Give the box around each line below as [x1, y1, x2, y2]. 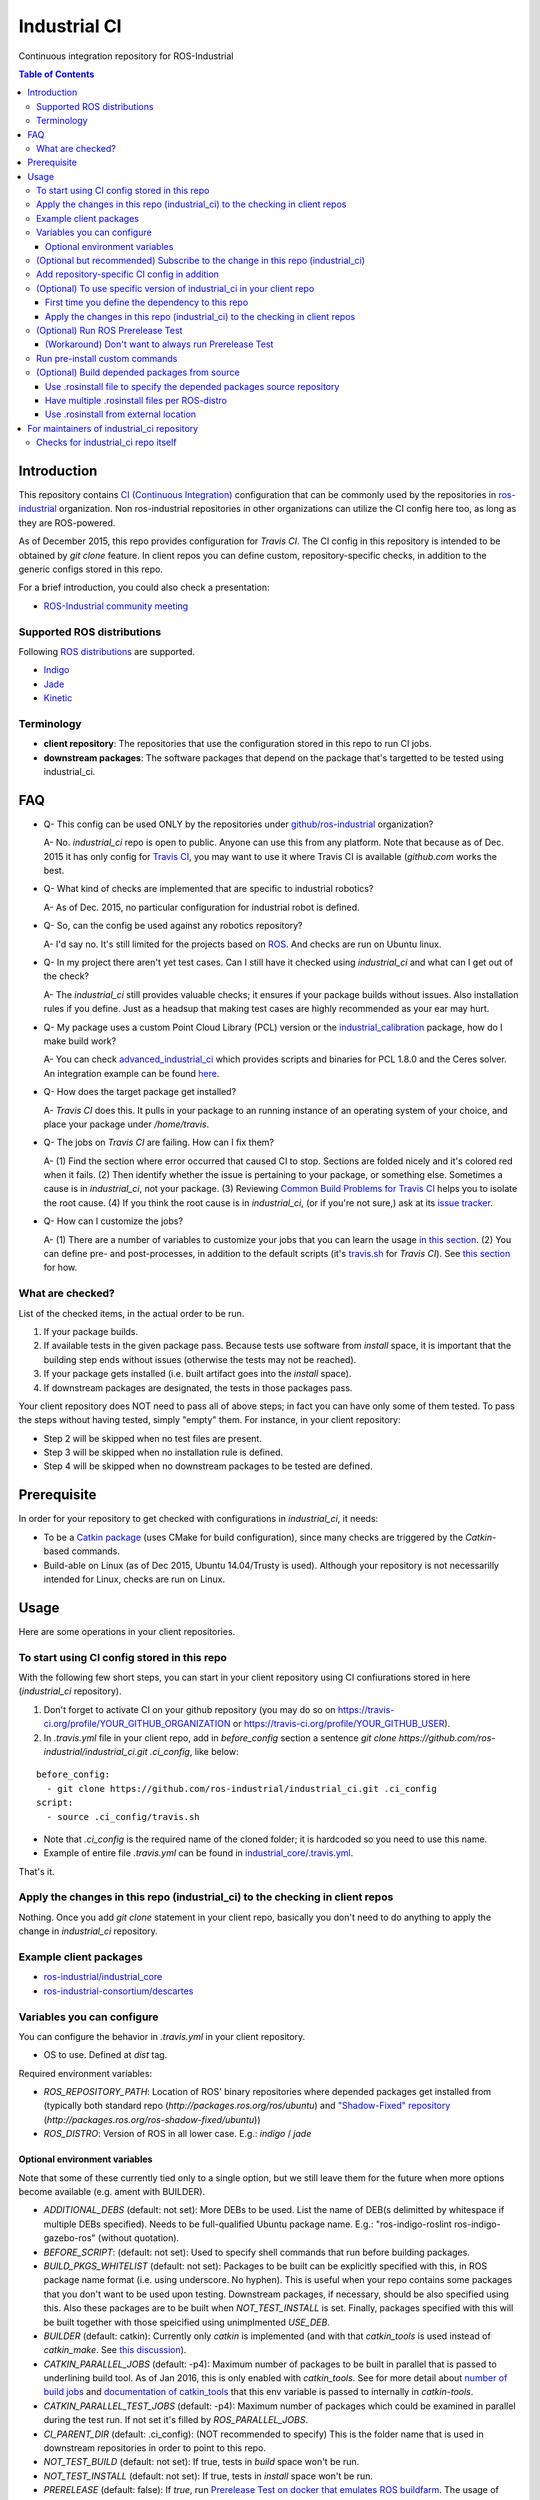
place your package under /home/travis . [43, 1118, 210, 1130]
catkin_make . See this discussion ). [43, 2344, 187, 2356]
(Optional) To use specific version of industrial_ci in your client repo [36, 282, 315, 294]
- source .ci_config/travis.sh [46, 1811, 200, 1822]
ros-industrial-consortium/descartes [43, 1985, 194, 1997]
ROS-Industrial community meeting [43, 600, 189, 612]
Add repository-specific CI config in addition [36, 268, 220, 280]
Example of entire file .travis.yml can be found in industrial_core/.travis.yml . [43, 1847, 354, 1859]
